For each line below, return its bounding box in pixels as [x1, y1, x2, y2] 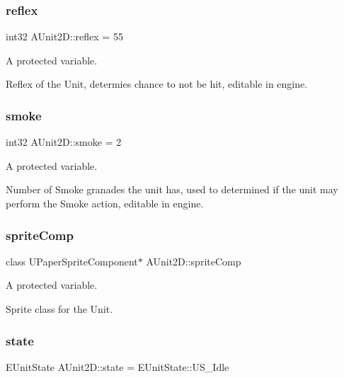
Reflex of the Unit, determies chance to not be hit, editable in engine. [6, 76, 308, 91]
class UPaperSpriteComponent [6, 253, 138, 268]
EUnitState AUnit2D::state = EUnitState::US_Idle [6, 359, 229, 374]
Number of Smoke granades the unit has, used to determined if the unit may [6, 182, 338, 197]
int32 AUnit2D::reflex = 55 [6, 29, 123, 44]
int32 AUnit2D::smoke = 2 [6, 134, 122, 149]
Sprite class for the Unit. [6, 302, 113, 316]
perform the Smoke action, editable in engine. [6, 196, 204, 210]
